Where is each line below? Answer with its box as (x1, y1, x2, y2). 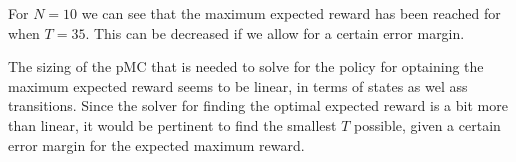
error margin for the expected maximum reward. (8, 134, 305, 155)
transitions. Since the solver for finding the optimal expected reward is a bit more (8, 95, 508, 116)
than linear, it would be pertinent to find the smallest (8, 114, 337, 135)
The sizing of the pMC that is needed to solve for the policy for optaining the (8, 56, 484, 77)
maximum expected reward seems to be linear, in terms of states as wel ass (8, 75, 468, 96)
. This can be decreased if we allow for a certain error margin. (85, 22, 465, 43)
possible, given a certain (354, 114, 501, 135)
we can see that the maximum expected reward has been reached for (81, 3, 501, 23)
